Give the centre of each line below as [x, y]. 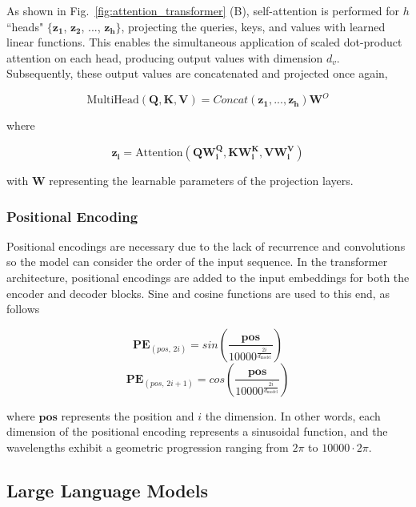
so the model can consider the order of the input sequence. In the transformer [197, 262]
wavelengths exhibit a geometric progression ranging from [148, 447]
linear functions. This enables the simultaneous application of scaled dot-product [204, 42]
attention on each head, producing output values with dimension [165, 57]
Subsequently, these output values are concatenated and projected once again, [197, 73]
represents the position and [128, 415]
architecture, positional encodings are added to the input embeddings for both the [208, 278]
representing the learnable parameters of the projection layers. [201, 181]
